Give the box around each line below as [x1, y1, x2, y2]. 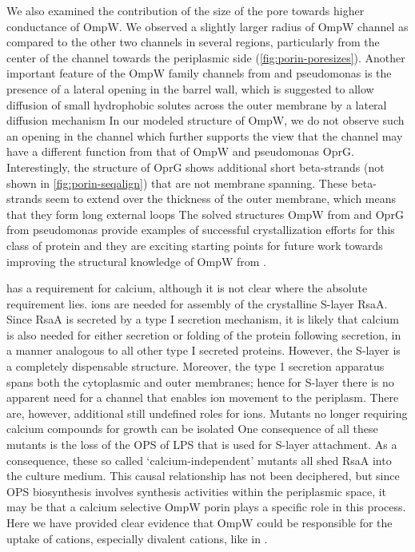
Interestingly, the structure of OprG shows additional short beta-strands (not [6, 158, 385, 175]
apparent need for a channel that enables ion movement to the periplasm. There [6, 389, 399, 406]
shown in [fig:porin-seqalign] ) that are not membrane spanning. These [6, 174, 348, 191]
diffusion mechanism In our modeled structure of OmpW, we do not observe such [6, 112, 405, 129]
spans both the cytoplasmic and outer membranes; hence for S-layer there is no [6, 373, 394, 390]
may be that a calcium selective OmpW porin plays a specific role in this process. [6, 498, 406, 515]
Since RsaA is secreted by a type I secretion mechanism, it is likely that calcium [6, 311, 400, 328]
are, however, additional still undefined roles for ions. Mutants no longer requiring [6, 404, 408, 421]
